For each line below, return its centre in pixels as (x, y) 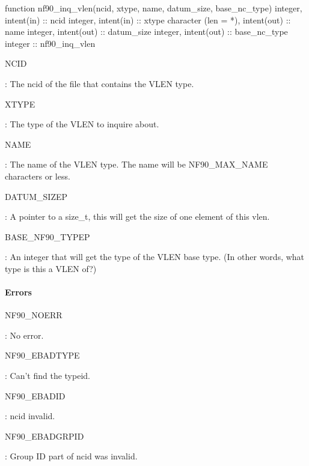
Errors (18, 292)
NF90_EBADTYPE (42, 355)
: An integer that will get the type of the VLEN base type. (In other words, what (155, 257)
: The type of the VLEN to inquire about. (82, 124)
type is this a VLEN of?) (51, 268)
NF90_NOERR (34, 315)
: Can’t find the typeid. (47, 376)
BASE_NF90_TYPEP (47, 236)
